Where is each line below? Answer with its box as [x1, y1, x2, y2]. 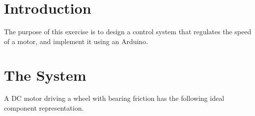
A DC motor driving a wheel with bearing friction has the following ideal [4, 93, 225, 103]
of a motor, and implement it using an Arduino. [4, 36, 148, 46]
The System [4, 65, 86, 85]
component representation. [4, 103, 84, 113]
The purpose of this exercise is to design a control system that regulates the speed [4, 26, 252, 37]
